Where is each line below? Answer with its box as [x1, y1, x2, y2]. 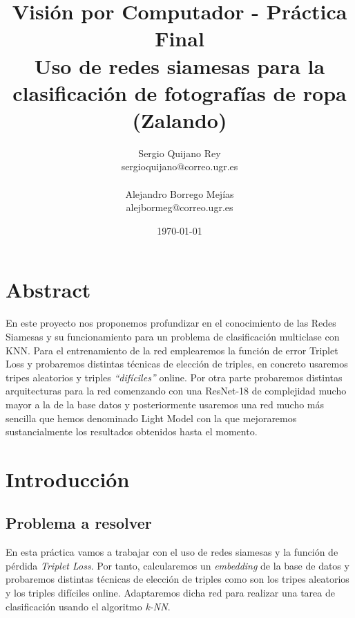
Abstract [6, 275, 91, 304]
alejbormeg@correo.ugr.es [126, 200, 233, 215]
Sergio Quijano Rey [138, 145, 221, 160]
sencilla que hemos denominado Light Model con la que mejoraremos [6, 410, 297, 425]
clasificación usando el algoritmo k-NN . [6, 599, 171, 613]
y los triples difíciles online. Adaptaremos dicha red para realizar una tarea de [6, 585, 335, 600]
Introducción [6, 464, 130, 493]
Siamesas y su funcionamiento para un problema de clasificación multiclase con [6, 329, 340, 343]
